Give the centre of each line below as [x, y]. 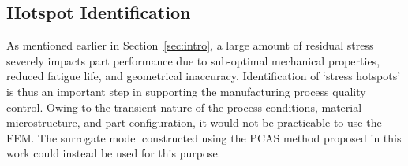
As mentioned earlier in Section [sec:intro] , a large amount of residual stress [190, 45]
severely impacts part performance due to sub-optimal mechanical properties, [193, 60]
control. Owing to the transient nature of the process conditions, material [184, 107]
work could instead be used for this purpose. [114, 153]
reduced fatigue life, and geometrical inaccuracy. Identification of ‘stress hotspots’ [204, 76]
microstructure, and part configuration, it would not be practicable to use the [194, 122]
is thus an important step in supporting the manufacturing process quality [186, 91]
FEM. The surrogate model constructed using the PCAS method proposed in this [204, 137]
